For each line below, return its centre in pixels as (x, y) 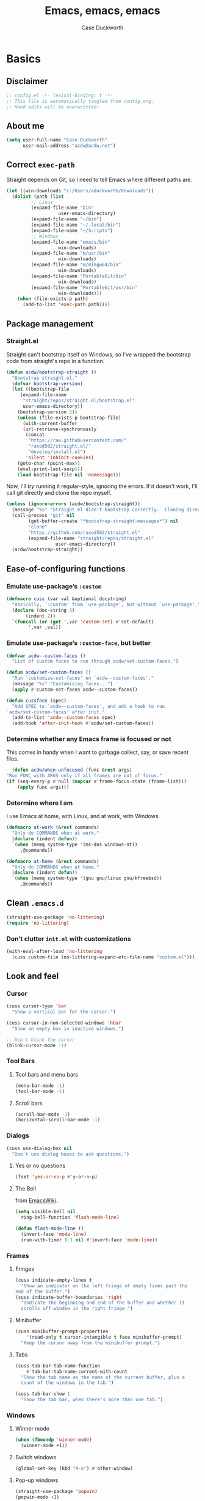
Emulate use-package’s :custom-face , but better (79, 643)
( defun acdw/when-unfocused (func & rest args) (72, 770)
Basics (24, 58)
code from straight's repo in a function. (56, 361)
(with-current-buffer (50, 423)
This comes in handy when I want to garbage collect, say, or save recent (98, 752)
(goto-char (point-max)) (49, 463)
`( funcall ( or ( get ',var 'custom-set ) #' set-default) (83, 622)
